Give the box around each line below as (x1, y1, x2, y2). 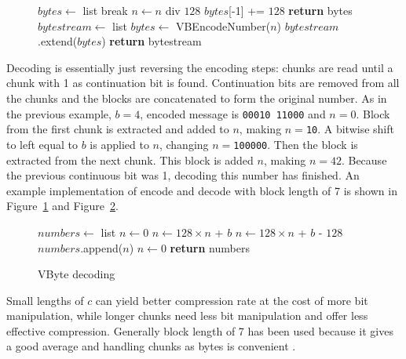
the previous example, (6, 105, 112, 121)
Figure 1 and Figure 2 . (6, 198, 119, 214)
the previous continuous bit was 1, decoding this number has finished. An (6, 167, 360, 183)
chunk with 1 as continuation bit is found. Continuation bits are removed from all (6, 74, 400, 91)
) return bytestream (101, 33, 202, 49)
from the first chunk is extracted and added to (6, 121, 229, 137)
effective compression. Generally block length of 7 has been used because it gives (6, 322, 393, 339)
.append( (80, 239, 123, 256)
